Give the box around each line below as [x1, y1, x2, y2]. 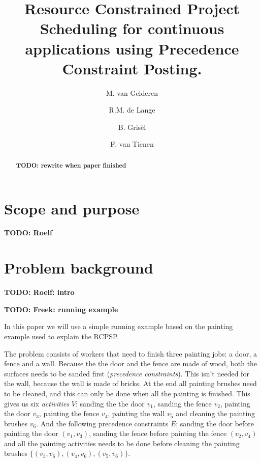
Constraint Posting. [62, 58, 202, 78]
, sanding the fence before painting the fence [88, 428, 227, 439]
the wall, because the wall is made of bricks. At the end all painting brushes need [4, 378, 257, 389]
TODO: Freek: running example [4, 304, 118, 314]
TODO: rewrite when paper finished [16, 160, 126, 170]
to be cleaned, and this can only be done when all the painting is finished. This [4, 388, 250, 398]
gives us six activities [4, 398, 70, 409]
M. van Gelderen [106, 87, 158, 98]
